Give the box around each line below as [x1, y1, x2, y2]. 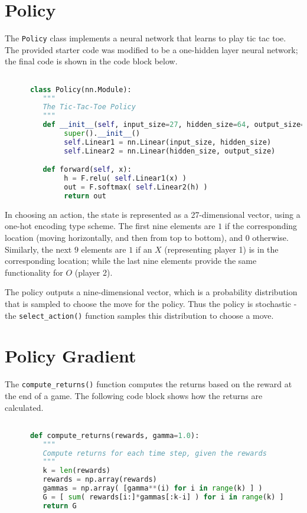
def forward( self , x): [43, 165, 132, 174]
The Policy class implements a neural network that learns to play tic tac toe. [5, 32, 286, 44]
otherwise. [252, 231, 289, 243]
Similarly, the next [5, 243, 72, 255]
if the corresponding [224, 220, 298, 232]
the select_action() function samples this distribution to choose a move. [5, 309, 274, 321]
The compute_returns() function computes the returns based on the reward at [5, 378, 292, 390]
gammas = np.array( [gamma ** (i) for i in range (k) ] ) [43, 484, 263, 493]
